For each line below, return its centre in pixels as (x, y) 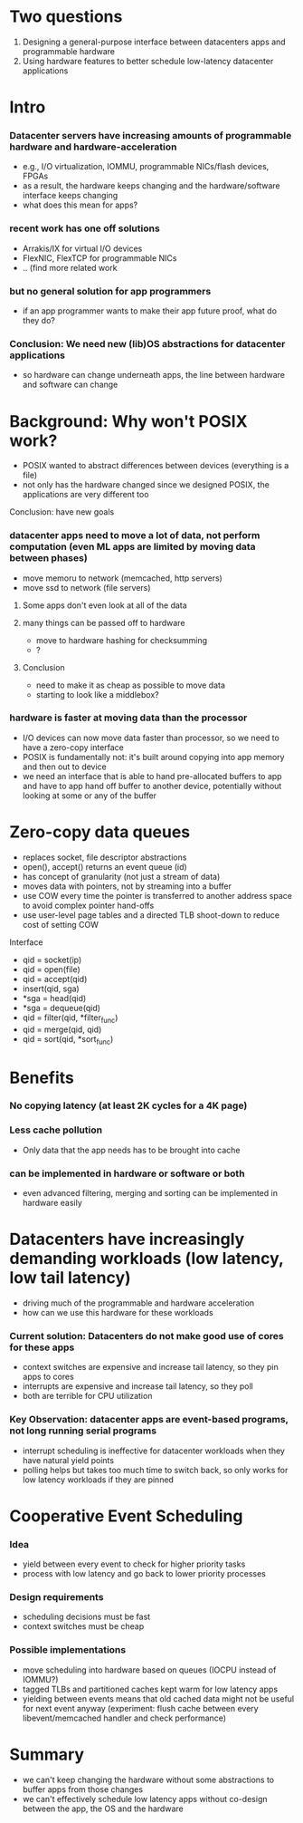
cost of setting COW (61, 924)
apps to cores (48, 1377)
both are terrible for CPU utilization (87, 1396)
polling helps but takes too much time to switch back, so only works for (155, 1470)
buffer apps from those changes (82, 1789)
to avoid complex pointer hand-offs (88, 905)
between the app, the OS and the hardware (103, 1809)
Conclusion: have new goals (62, 512)
